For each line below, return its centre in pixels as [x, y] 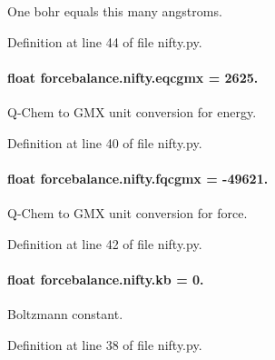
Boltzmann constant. [65, 313]
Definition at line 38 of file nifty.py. [105, 344]
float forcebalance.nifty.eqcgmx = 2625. [133, 77]
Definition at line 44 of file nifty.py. [105, 41]
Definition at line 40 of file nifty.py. [105, 142]
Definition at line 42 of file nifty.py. [105, 243]
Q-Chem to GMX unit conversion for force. [128, 212]
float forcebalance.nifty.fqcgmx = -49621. [138, 178]
